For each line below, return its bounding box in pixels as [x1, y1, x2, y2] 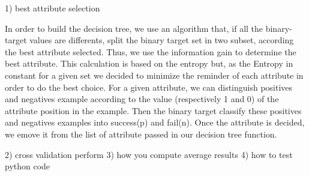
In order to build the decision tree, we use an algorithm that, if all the [5, 22, 263, 34]
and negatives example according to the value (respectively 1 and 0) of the [5, 93, 279, 105]
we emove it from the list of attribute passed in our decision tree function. [5, 127, 277, 140]
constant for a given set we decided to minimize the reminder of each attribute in [5, 68, 304, 81]
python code [5, 160, 50, 172]
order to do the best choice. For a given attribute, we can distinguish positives [5, 80, 293, 93]
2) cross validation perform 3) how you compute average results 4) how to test [5, 148, 293, 160]
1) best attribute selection [5, 2, 100, 14]
